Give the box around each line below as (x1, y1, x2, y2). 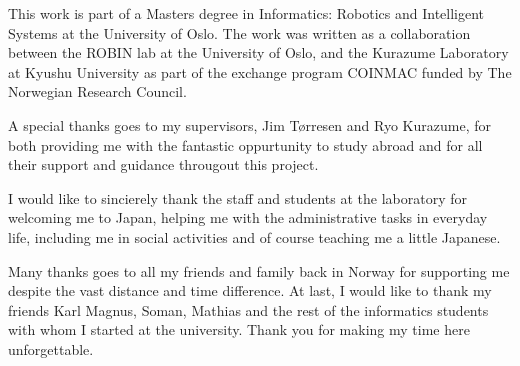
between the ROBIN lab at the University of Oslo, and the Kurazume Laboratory (8, 42, 509, 63)
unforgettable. (8, 338, 94, 359)
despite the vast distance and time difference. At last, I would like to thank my (8, 280, 492, 301)
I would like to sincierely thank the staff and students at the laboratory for (8, 187, 467, 208)
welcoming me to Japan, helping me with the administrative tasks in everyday (8, 207, 488, 228)
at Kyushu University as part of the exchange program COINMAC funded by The (8, 61, 512, 82)
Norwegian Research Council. (8, 81, 187, 102)
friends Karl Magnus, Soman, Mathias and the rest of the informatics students (8, 299, 489, 320)
